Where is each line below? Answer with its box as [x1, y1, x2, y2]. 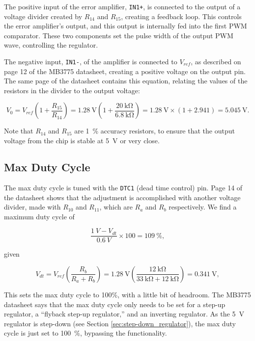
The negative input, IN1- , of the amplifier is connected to [4, 56, 177, 67]
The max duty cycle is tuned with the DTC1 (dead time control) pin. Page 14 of [4, 182, 243, 192]
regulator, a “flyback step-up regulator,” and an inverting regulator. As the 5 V [4, 309, 244, 319]
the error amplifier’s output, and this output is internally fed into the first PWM [4, 21, 247, 31]
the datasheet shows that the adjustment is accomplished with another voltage [4, 192, 241, 202]
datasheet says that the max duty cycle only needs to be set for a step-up [4, 299, 226, 309]
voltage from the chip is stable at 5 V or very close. [4, 135, 160, 146]
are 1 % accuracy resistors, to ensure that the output [74, 126, 235, 136]
